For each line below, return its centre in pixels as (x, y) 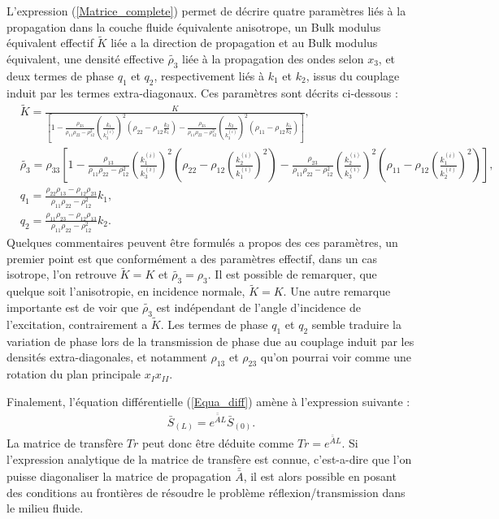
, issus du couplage (353, 75)
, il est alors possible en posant (320, 476)
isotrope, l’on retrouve (62, 274)
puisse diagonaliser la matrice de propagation (119, 476)
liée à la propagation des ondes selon (273, 58)
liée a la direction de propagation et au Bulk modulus (244, 43)
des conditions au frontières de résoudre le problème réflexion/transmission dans (206, 492)
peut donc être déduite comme (218, 443)
